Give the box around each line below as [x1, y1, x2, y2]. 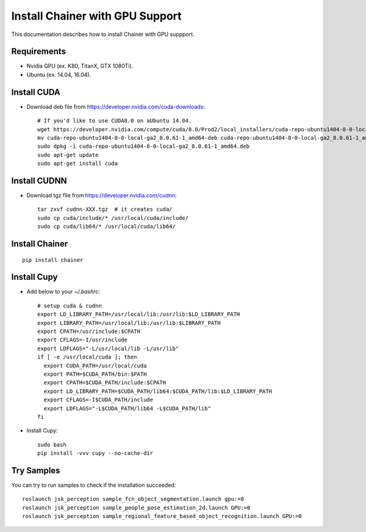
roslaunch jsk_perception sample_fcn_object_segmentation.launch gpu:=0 [22, 495, 244, 503]
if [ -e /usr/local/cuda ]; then [37, 354, 137, 360]
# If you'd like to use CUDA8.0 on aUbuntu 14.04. [37, 117, 192, 125]
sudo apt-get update [37, 151, 99, 158]
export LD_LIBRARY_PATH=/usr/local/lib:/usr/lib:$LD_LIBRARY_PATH [37, 311, 240, 318]
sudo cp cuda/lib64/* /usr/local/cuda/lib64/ [37, 223, 176, 230]
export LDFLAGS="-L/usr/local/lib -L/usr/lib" [37, 345, 179, 352]
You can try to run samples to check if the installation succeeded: [11, 481, 176, 489]
